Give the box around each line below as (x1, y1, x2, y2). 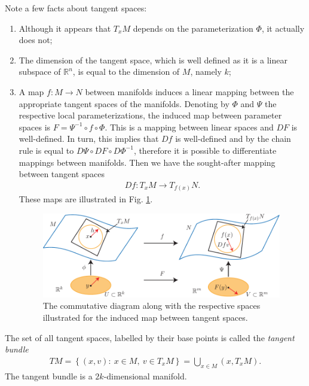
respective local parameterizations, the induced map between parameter (19, 109, 282, 121)
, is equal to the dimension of (72, 65, 180, 78)
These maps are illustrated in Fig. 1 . (19, 193, 153, 205)
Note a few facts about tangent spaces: (5, 2, 147, 14)
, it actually (261, 22, 305, 34)
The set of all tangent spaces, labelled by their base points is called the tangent (5, 331, 295, 344)
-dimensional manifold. (103, 369, 187, 382)
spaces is (19, 120, 51, 133)
